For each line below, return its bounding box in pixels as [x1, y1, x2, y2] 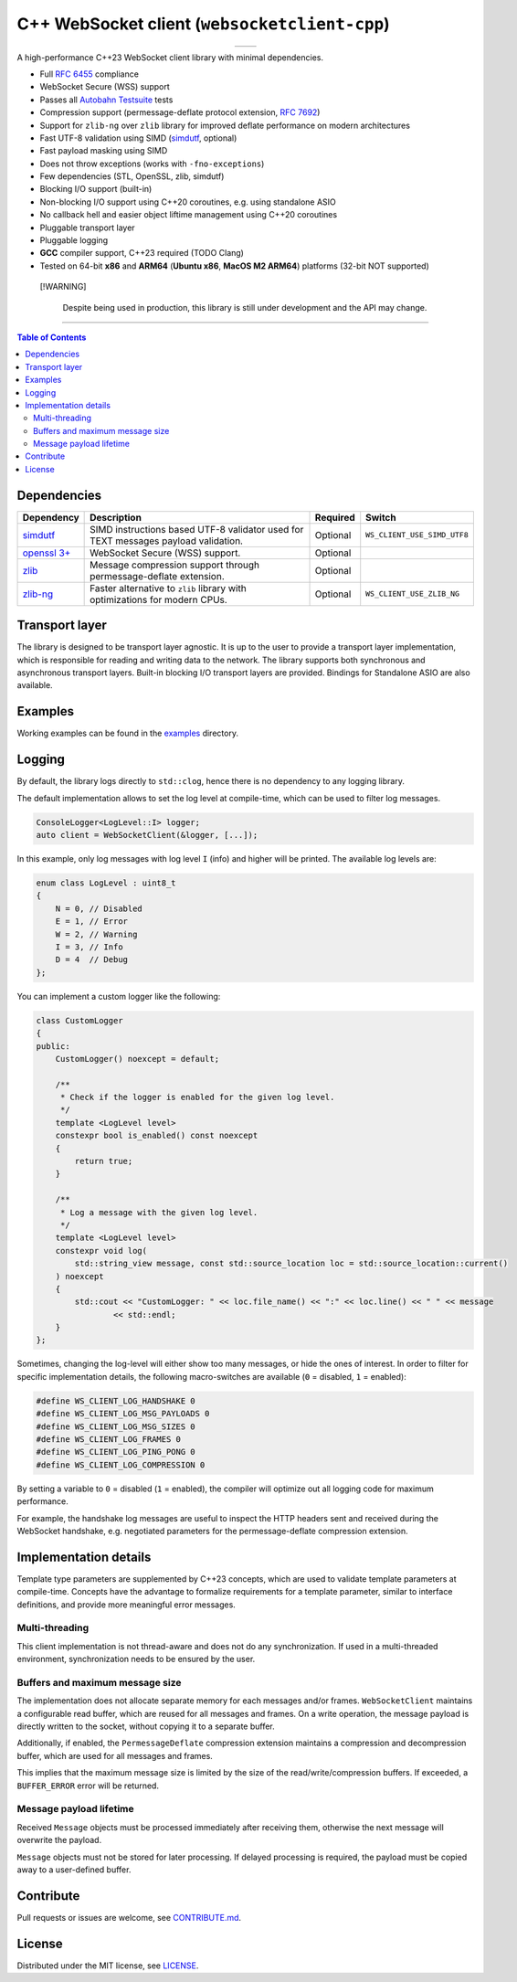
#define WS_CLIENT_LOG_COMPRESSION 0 [36, 1459, 206, 1470]
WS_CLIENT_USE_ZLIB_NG [365, 589, 460, 599]
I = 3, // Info [55, 941, 123, 952]
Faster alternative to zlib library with [90, 581, 247, 594]
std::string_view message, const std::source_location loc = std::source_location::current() [74, 1258, 509, 1269]
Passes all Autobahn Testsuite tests [39, 94, 174, 105]
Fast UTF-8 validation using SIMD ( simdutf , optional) [39, 132, 237, 143]
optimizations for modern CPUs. [90, 593, 227, 606]
